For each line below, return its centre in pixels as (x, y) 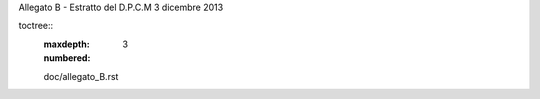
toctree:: (36, 26)
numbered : (67, 58)
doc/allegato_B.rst (81, 76)
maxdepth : (66, 44)
